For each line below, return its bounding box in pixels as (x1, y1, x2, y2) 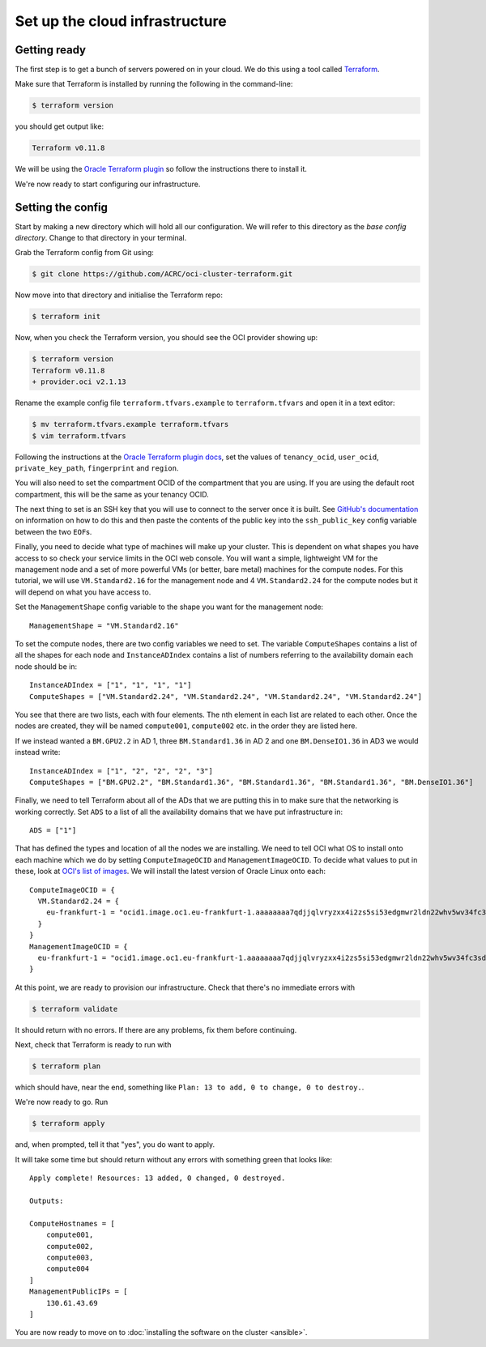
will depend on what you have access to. (15, 587, 151, 597)
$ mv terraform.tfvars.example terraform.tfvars (32, 420, 229, 429)
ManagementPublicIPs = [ (29, 1287, 128, 1296)
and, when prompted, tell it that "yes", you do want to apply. (15, 1140, 215, 1149)
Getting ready (15, 43, 87, 57)
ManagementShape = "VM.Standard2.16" (29, 620, 180, 630)
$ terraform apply (32, 1119, 105, 1128)
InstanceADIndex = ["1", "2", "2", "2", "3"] (29, 766, 214, 775)
